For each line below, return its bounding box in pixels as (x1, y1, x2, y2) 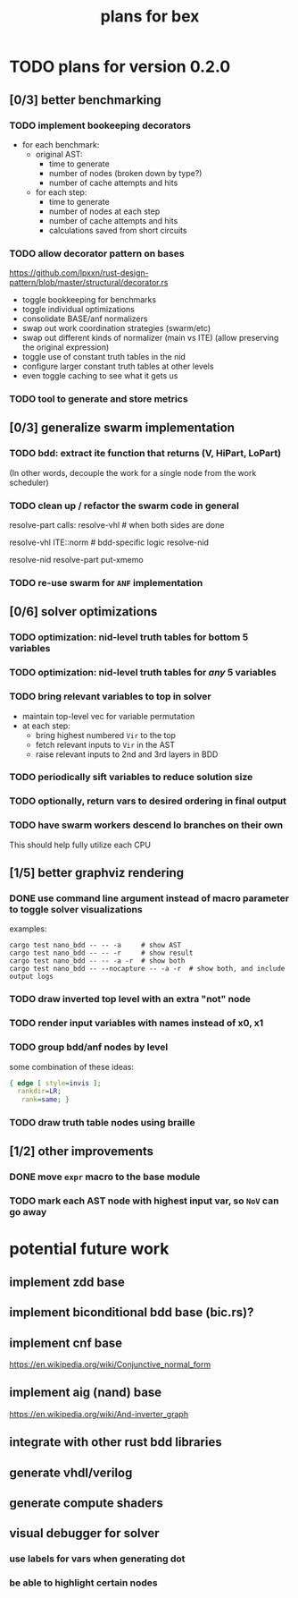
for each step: (35, 186, 87, 198)
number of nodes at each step (48, 206, 161, 217)
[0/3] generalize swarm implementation (9, 421, 235, 436)
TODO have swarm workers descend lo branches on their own (9, 819, 284, 831)
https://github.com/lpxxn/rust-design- (9, 268, 149, 278)
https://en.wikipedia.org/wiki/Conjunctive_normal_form (9, 1359, 211, 1370)
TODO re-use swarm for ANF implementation (9, 577, 203, 589)
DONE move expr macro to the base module (9, 1170, 201, 1183)
